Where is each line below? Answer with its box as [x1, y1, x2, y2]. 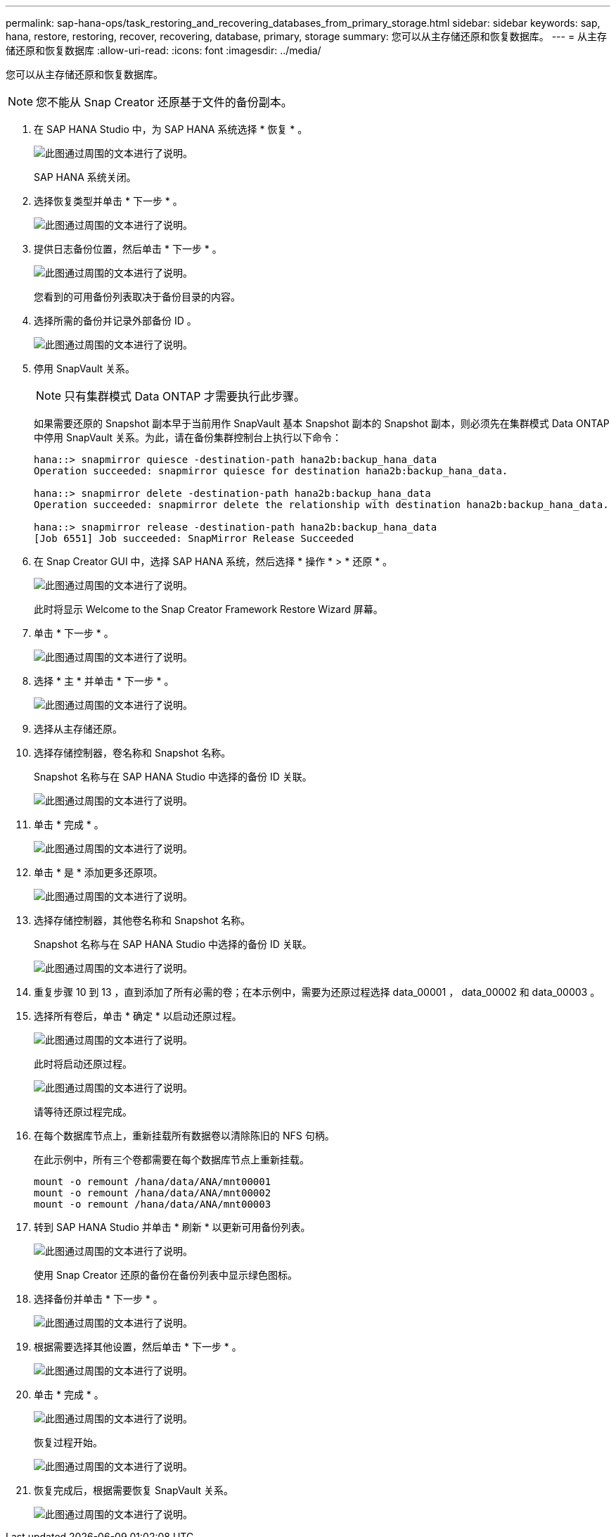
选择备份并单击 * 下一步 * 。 [34, 1293, 163, 1305]
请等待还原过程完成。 [34, 1106, 132, 1118]
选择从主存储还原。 [34, 723, 122, 735]
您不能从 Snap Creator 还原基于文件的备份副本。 [36, 95, 293, 109]
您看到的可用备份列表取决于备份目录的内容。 [34, 291, 240, 303]
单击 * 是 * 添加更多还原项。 [34, 866, 163, 878]
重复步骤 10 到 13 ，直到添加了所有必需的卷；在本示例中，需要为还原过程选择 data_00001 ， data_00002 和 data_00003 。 [34, 986, 601, 998]
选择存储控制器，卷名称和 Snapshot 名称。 [34, 747, 231, 759]
